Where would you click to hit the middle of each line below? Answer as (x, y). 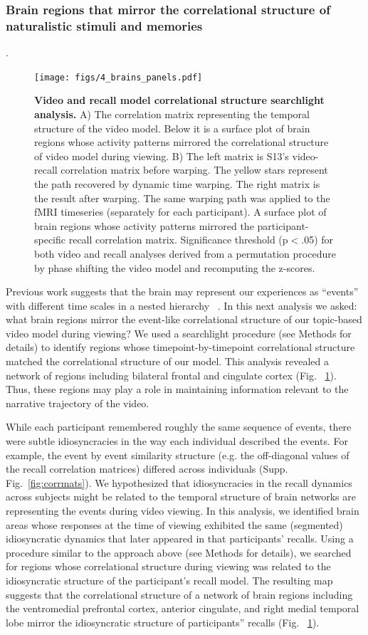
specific (50, 240)
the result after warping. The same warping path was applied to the (182, 198)
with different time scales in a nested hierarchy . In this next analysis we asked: (182, 305)
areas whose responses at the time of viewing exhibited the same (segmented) (174, 524)
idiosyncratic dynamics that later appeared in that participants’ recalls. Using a (180, 539)
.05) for (317, 240)
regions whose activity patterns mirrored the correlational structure (182, 142)
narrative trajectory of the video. (78, 403)
